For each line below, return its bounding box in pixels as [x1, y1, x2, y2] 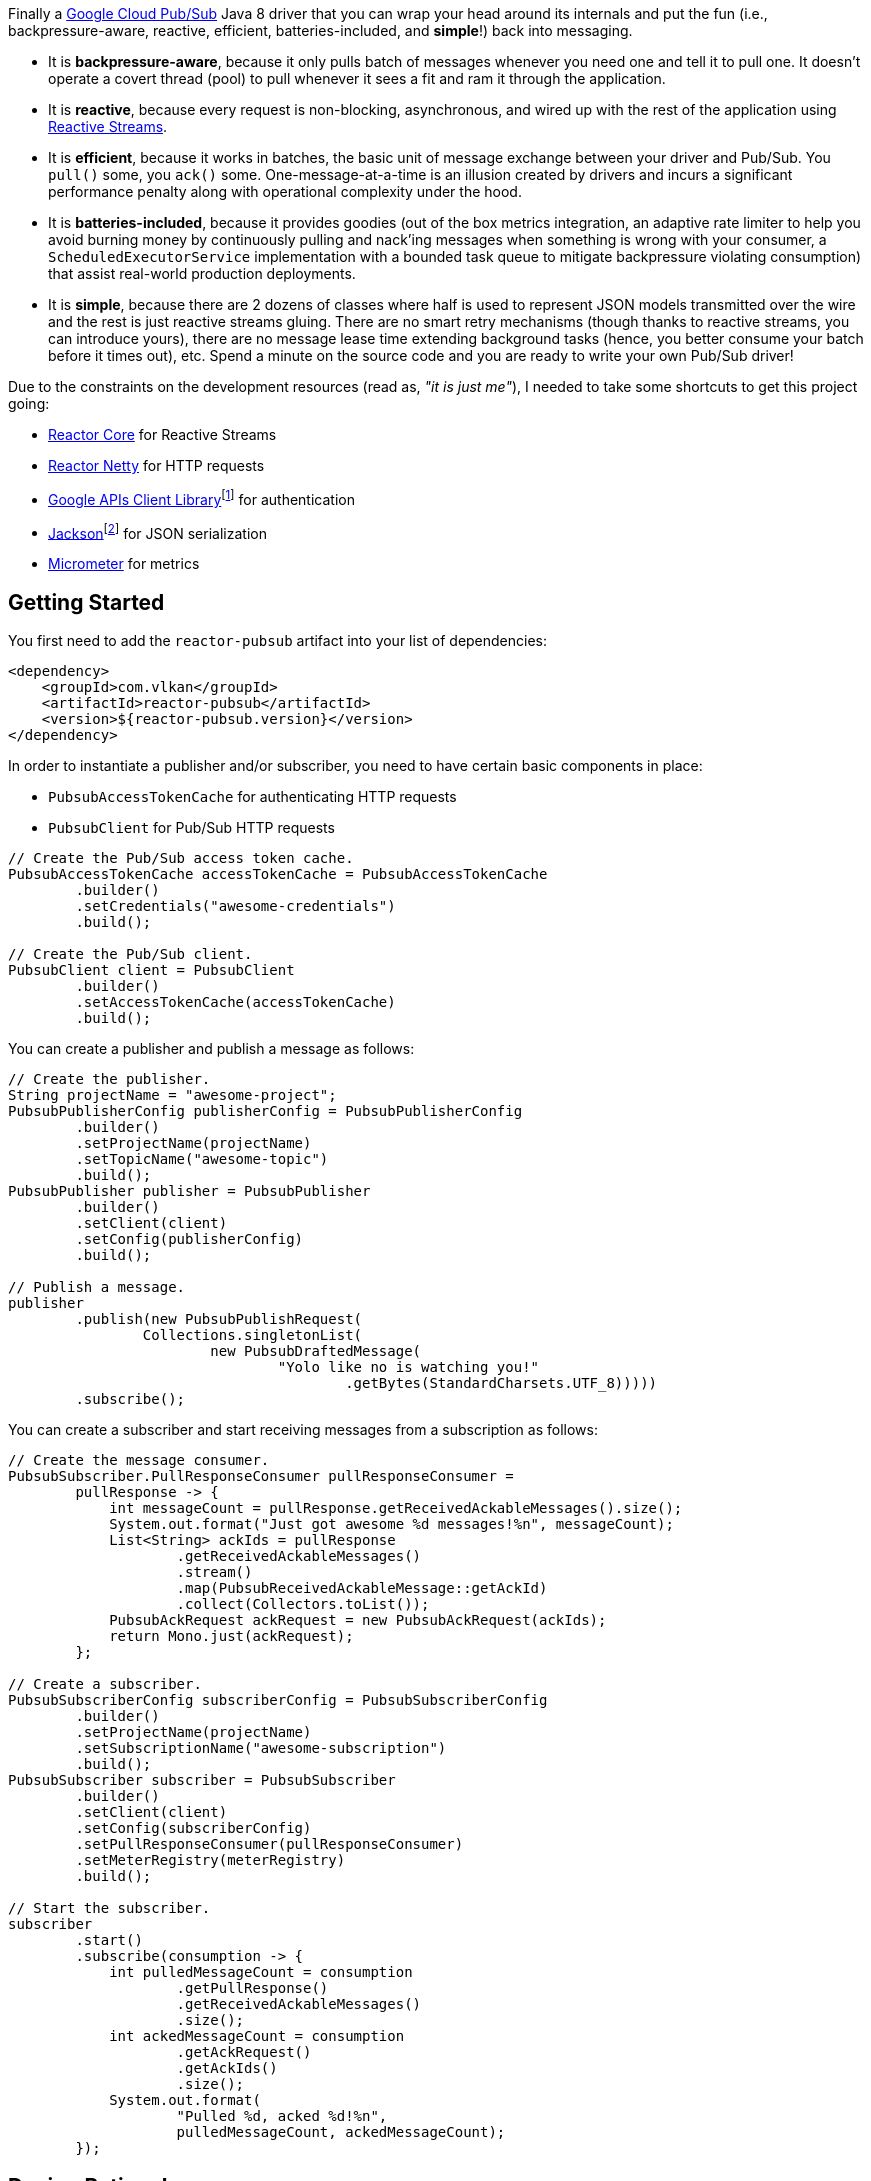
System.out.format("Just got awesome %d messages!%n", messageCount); [109, 1516, 674, 1533]
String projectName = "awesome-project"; [8, 1087, 337, 1104]
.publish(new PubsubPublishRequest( [75, 1311, 363, 1328]
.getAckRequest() [176, 2044, 312, 2061]
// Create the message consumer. [8, 1452, 270, 1469]
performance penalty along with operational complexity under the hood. [48, 183, 522, 200]
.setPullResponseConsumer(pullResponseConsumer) [75, 1836, 464, 1853]
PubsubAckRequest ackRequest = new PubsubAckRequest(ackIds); [109, 1612, 607, 1629]
